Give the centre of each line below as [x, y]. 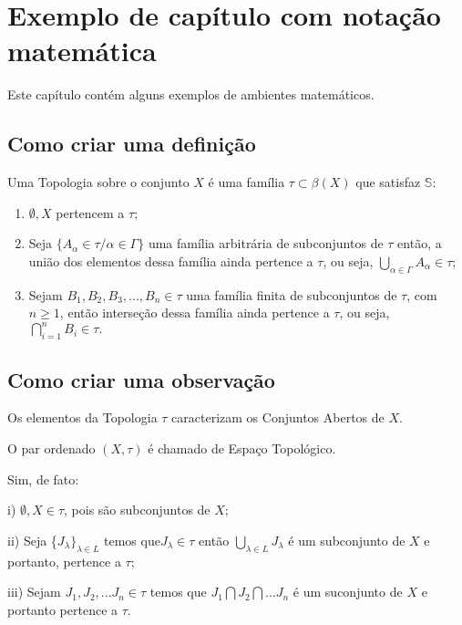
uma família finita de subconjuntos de [292, 294]
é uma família [246, 182]
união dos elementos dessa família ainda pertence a [171, 260]
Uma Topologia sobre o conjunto [98, 182]
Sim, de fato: [43, 479]
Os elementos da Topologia [82, 417]
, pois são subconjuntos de [137, 510]
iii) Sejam [34, 592]
